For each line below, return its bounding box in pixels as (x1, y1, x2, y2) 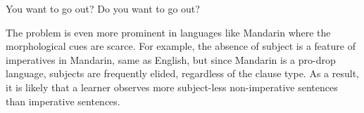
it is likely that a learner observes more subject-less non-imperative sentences (6, 79, 338, 94)
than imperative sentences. (6, 93, 120, 108)
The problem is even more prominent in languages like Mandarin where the (6, 25, 331, 39)
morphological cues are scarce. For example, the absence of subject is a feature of (6, 39, 356, 53)
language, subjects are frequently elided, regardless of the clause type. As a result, (6, 66, 359, 81)
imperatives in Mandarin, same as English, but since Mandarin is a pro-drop (6, 52, 336, 67)
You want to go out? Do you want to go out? (6, 1, 200, 15)
